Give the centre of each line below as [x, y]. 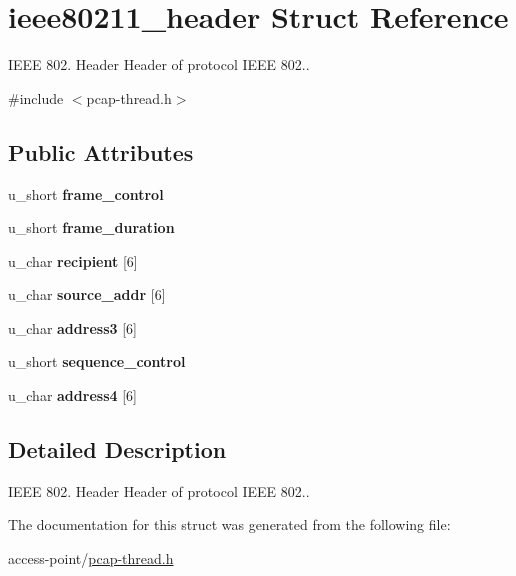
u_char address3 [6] [72, 327]
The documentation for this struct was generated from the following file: [229, 524]
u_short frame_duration [91, 227]
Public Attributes [101, 151]
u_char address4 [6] [72, 395]
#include [36, 97]
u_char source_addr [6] [87, 294]
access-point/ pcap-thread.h [91, 558]
